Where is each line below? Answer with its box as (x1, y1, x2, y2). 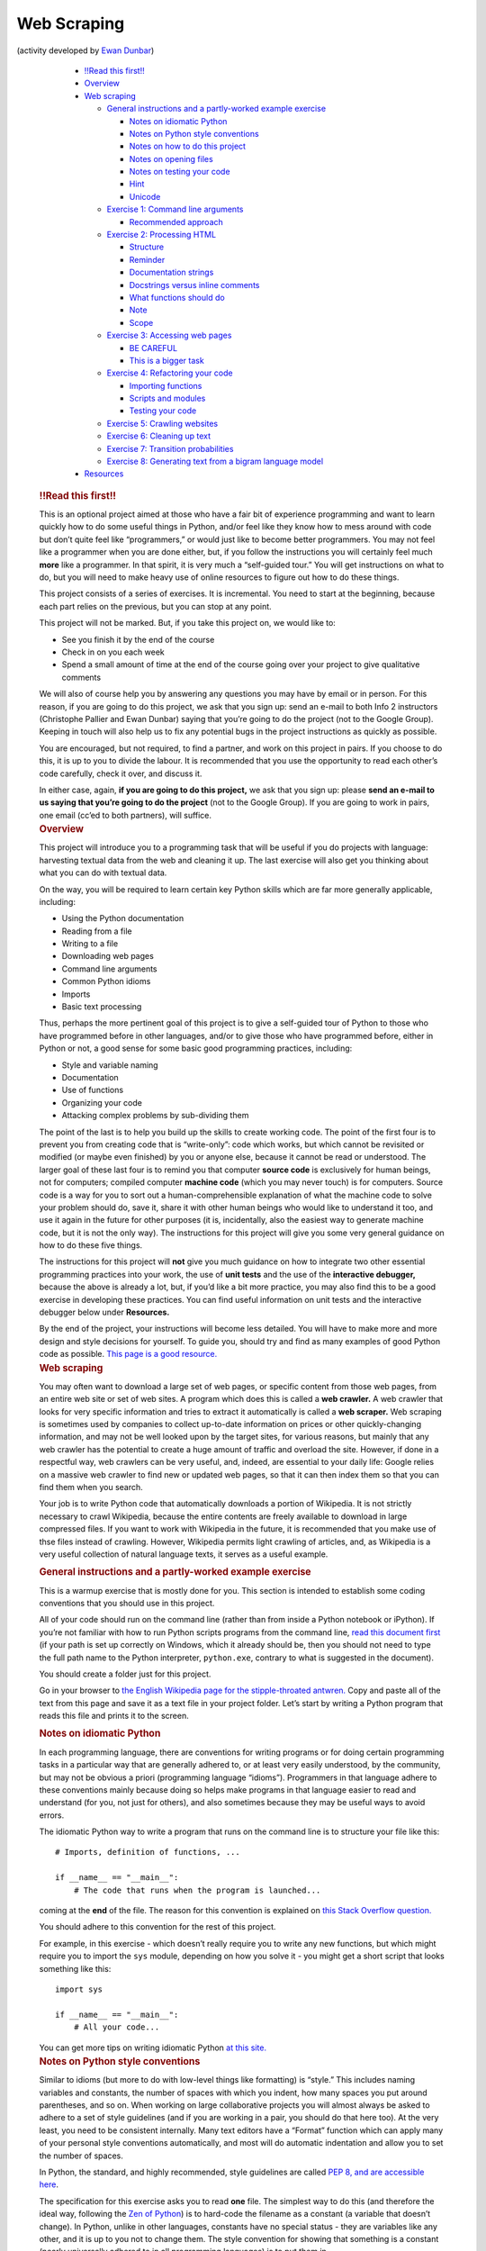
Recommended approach (129, 216, 224, 227)
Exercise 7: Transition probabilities (106, 443, 234, 454)
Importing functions (129, 380, 202, 391)
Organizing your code (61, 1097, 143, 1107)
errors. (39, 1810, 65, 1821)
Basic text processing (61, 1001, 142, 1012)
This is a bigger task (129, 355, 204, 366)
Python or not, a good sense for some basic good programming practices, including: (39, 1043, 353, 1053)
